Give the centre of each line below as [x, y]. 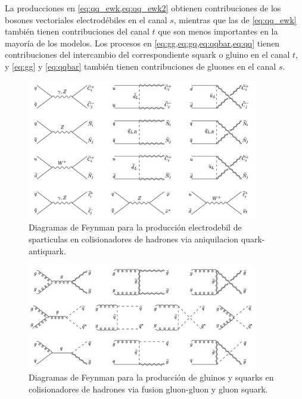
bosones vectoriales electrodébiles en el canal [86, 19]
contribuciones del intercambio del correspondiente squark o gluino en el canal [147, 54]
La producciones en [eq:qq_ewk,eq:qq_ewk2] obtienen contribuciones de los [143, 8]
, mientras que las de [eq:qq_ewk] [235, 19]
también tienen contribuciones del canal [77, 31]
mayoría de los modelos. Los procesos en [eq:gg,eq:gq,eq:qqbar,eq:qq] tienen [142, 43]
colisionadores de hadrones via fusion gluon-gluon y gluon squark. [148, 389]
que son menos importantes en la [218, 31]
